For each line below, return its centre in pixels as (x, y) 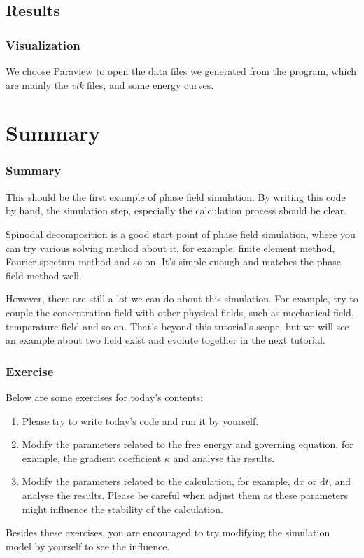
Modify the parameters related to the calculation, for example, (156, 481)
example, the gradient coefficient (92, 458)
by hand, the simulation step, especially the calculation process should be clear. (176, 210)
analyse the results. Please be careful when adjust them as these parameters (185, 495)
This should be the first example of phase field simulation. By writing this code (176, 196)
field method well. (44, 275)
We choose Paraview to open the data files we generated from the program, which (181, 71)
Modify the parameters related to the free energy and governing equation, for (188, 444)
